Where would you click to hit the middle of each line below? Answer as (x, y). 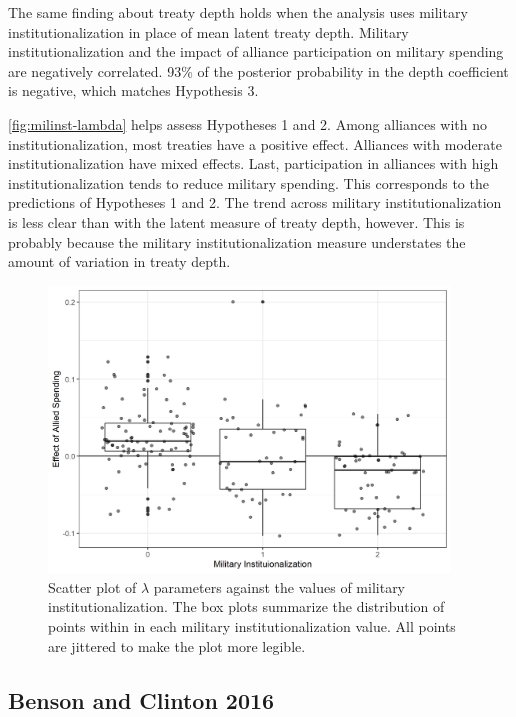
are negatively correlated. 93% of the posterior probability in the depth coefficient (258, 70)
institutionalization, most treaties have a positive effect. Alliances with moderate (255, 143)
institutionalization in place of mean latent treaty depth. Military (208, 31)
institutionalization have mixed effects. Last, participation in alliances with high (253, 163)
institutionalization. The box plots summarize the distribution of (246, 606)
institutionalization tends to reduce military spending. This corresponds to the (248, 182)
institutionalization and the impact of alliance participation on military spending (256, 51)
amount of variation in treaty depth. (119, 261)
